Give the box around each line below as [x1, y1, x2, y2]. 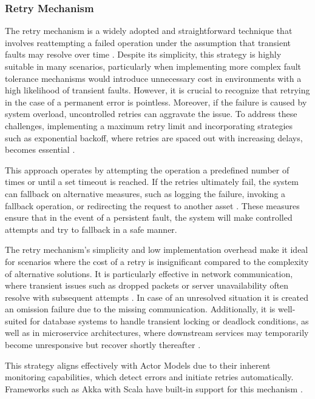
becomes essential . [5, 143, 75, 156]
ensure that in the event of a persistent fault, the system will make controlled [5, 211, 293, 224]
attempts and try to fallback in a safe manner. [5, 223, 177, 235]
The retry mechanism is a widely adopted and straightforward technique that [5, 24, 293, 37]
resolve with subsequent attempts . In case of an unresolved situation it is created [5, 290, 309, 303]
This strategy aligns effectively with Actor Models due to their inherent [5, 358, 271, 371]
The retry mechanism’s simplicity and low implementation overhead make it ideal [5, 243, 308, 256]
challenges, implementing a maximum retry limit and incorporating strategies [5, 119, 293, 132]
